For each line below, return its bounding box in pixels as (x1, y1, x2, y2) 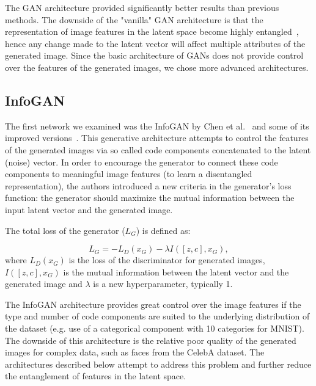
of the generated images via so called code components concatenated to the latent (5, 143, 311, 156)
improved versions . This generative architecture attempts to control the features (5, 131, 309, 144)
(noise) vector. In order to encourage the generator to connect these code (5, 155, 278, 168)
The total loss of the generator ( (5, 224, 125, 236)
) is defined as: (136, 224, 191, 236)
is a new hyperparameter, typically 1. (93, 277, 233, 290)
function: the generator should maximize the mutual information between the (5, 191, 295, 204)
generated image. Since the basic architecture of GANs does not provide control (5, 49, 304, 62)
